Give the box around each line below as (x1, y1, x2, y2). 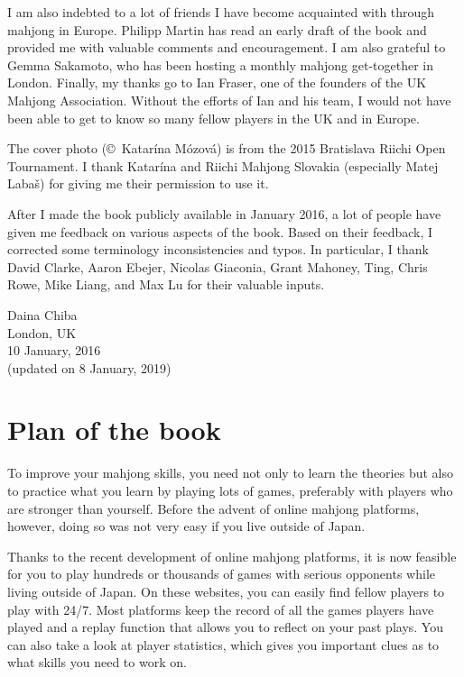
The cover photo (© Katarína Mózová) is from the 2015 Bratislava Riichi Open (7, 139, 446, 158)
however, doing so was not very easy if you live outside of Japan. (7, 517, 366, 535)
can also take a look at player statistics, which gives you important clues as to (7, 635, 440, 654)
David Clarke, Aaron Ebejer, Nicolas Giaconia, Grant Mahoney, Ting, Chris (7, 257, 428, 276)
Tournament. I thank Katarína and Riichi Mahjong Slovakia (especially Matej (7, 156, 439, 175)
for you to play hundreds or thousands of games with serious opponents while (7, 564, 435, 583)
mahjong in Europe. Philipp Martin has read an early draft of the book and (7, 20, 427, 39)
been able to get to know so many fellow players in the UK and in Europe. (7, 108, 420, 127)
